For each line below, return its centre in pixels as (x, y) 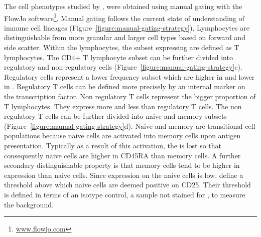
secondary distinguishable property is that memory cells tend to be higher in (122, 165)
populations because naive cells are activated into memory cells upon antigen (122, 136)
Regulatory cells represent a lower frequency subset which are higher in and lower (129, 76)
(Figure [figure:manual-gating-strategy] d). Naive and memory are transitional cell (130, 126)
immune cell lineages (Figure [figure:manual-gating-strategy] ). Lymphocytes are (127, 27)
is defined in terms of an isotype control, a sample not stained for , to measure (125, 194)
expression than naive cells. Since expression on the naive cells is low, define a (124, 175)
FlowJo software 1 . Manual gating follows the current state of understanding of (124, 17)
